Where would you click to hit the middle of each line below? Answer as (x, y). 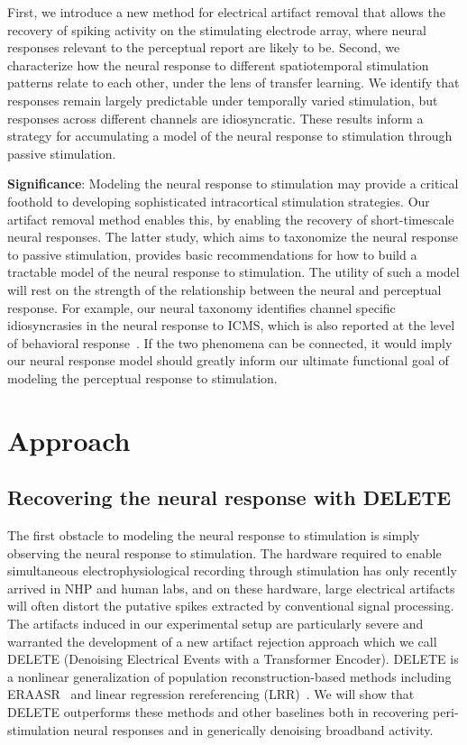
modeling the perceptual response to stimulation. (142, 377)
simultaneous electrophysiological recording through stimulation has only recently (232, 570)
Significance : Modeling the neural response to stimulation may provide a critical (233, 184)
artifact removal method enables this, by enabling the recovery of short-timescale (231, 219)
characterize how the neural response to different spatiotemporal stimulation (218, 64)
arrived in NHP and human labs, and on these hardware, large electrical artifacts (231, 588)
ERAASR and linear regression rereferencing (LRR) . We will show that (211, 694)
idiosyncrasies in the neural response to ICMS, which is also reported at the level (231, 325)
